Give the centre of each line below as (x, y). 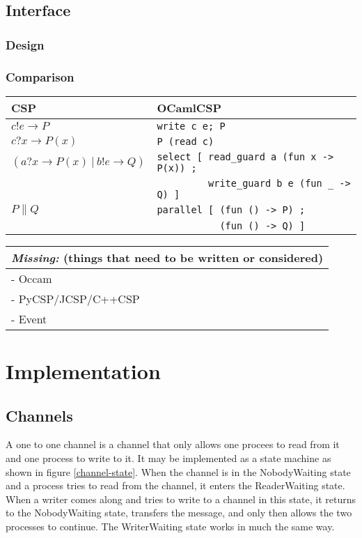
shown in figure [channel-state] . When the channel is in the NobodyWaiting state (178, 471)
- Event (29, 318)
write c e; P (191, 126)
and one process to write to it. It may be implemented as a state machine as (168, 458)
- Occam (32, 278)
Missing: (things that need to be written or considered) (167, 257)
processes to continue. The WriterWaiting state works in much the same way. (170, 526)
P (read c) (186, 141)
